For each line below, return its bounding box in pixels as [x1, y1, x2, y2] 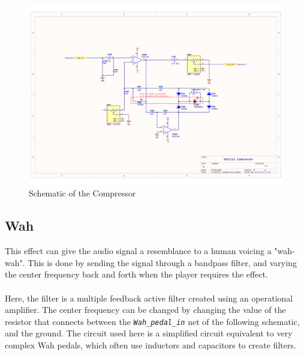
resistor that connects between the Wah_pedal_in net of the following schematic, [5, 315, 300, 327]
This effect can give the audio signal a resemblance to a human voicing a [5, 244, 272, 257]
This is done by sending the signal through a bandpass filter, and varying [28, 256, 297, 269]
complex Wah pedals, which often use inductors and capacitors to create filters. [5, 338, 296, 351]
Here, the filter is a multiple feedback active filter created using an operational [5, 291, 293, 304]
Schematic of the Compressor [29, 187, 136, 199]
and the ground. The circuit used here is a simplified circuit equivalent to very [5, 327, 293, 339]
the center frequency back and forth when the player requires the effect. [5, 268, 268, 281]
